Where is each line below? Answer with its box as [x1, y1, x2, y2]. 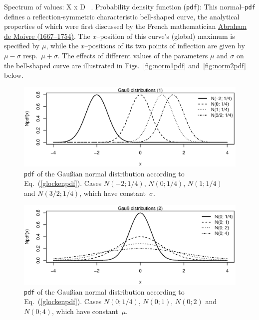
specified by [4, 40, 40, 51]
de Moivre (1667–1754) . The [4, 30, 90, 41]
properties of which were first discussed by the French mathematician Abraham [4, 21, 247, 31]
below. [4, 70, 23, 80]
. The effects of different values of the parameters [57, 50, 208, 61]
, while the [46, 40, 78, 51]
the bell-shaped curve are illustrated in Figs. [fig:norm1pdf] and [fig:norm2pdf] [4, 60, 246, 70]
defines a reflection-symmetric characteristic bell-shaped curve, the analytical [4, 11, 240, 21]
